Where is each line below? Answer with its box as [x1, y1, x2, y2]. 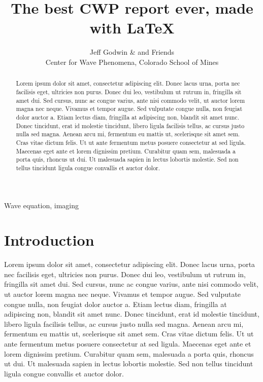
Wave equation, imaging [4, 200, 79, 210]
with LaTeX [89, 17, 175, 38]
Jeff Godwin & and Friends [89, 47, 175, 57]
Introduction [4, 230, 94, 250]
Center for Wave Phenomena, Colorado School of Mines [45, 56, 219, 67]
